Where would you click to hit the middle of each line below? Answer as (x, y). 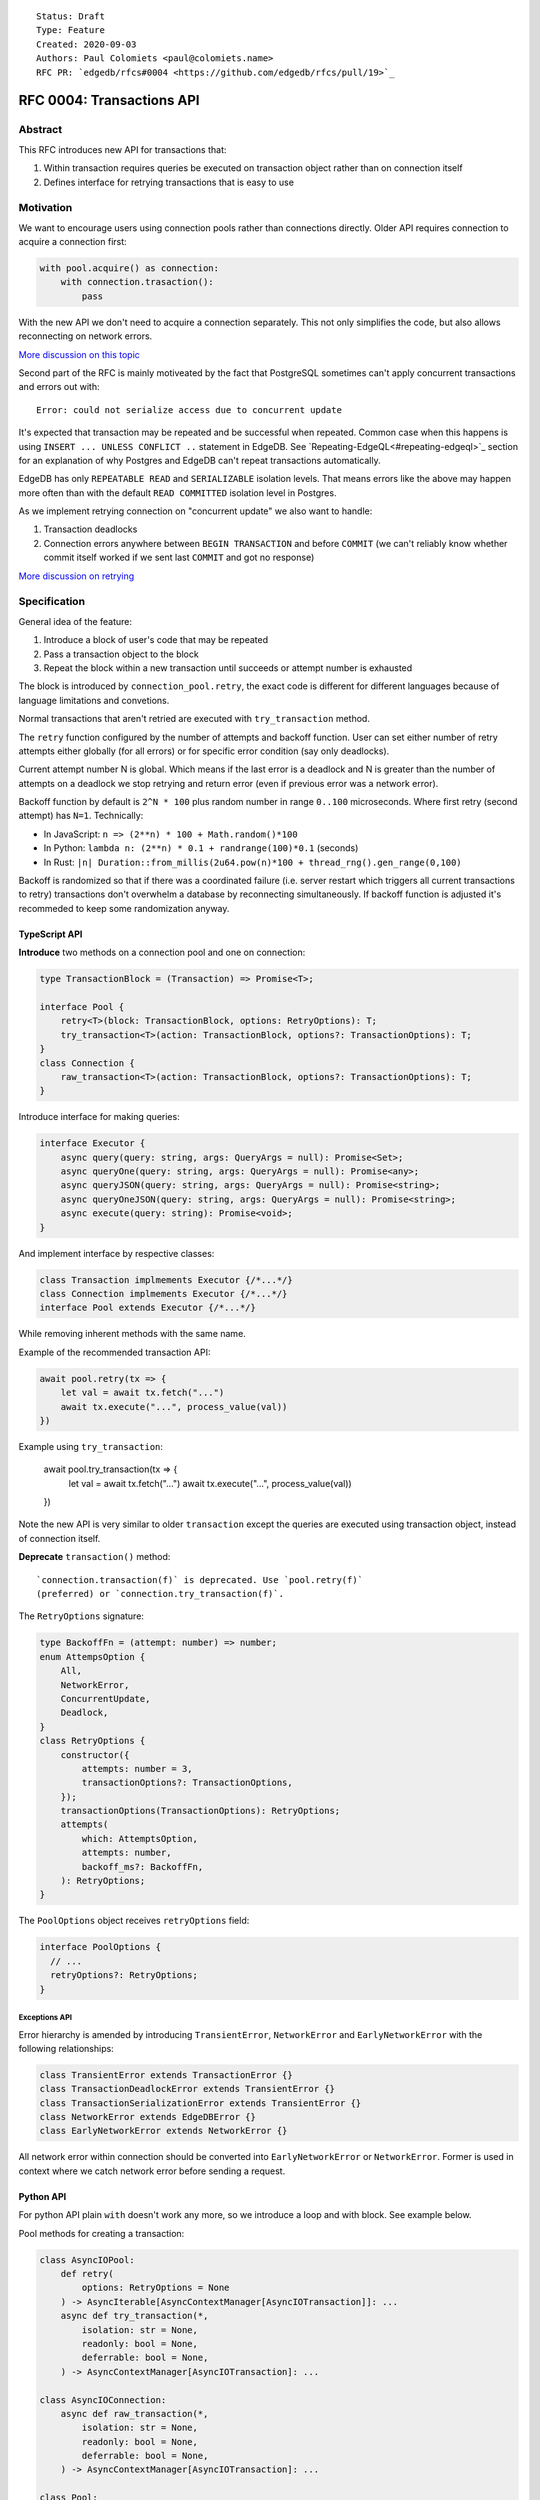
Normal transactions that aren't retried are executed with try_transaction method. (194, 719)
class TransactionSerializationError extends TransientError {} (200, 2103)
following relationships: (66, 2048)
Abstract (40, 130)
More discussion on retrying (76, 576)
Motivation (45, 208)
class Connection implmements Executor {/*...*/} (163, 1293)
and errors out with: (59, 387)
